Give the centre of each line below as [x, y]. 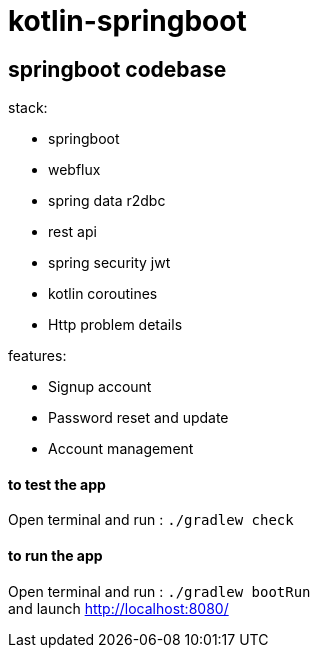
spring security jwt [109, 263]
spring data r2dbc [107, 201]
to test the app [57, 484]
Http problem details [115, 325]
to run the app [55, 555]
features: [37, 356]
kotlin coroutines [103, 294]
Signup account [100, 387]
